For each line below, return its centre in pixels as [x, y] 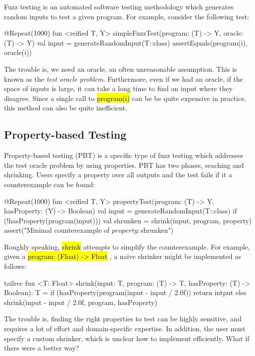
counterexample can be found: [50, 184]
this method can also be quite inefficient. [66, 108]
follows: [15, 266]
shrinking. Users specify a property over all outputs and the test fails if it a [118, 175]
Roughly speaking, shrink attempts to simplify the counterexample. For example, [127, 246]
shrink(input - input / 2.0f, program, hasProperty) [81, 302]
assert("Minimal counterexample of [57, 230]
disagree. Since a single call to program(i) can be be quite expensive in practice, [125, 98]
